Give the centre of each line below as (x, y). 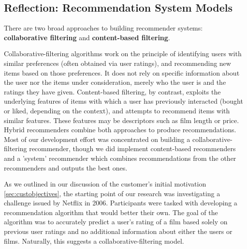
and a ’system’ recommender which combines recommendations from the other (120, 158)
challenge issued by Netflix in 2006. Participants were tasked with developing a (121, 203)
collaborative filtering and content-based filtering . (87, 37)
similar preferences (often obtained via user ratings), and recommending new (117, 63)
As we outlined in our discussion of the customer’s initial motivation (105, 184)
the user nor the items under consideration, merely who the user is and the (115, 82)
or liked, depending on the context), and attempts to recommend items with (117, 110)
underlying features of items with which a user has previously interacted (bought (123, 101)
